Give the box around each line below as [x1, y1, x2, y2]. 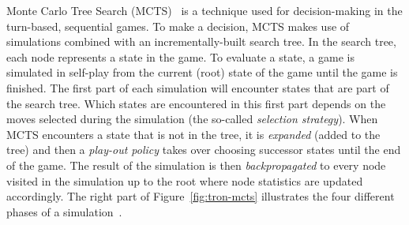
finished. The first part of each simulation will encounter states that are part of [6, 79, 389, 96]
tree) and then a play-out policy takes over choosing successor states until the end [6, 141, 401, 158]
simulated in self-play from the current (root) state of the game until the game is [6, 64, 398, 81]
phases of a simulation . [6, 203, 122, 219]
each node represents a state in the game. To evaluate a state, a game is [6, 48, 355, 65]
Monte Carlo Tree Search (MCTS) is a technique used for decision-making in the [6, 2, 403, 18]
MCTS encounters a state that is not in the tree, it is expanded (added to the [6, 126, 381, 142]
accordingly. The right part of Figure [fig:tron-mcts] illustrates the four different [6, 188, 395, 204]
